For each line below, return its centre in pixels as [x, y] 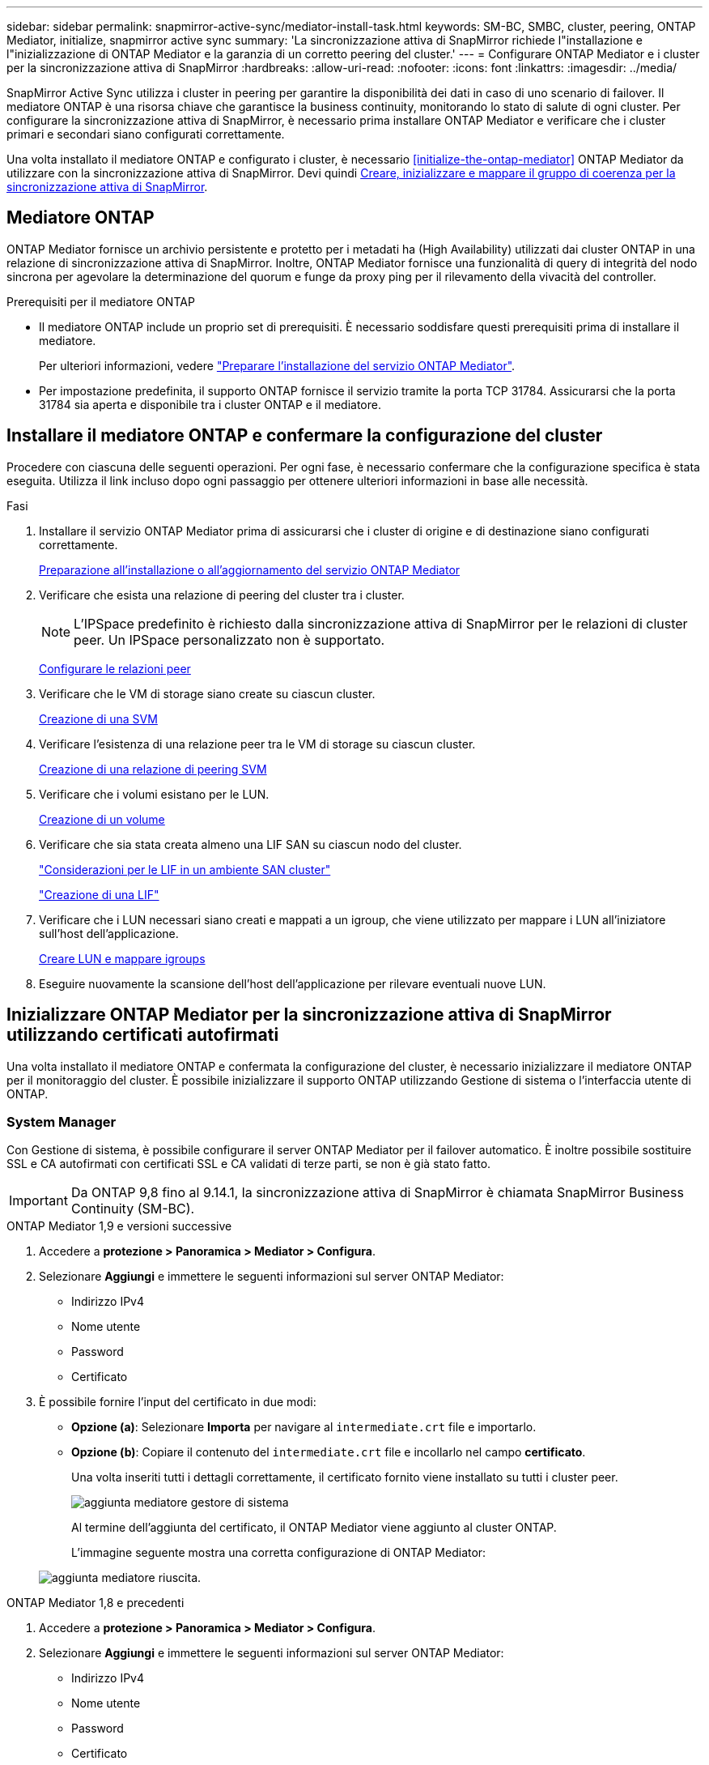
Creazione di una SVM [98, 718]
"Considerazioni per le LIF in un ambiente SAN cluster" [185, 869]
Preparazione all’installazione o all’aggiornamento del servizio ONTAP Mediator [250, 569]
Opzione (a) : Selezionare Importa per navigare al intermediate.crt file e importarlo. [304, 1427]
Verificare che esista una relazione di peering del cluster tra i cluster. [222, 595]
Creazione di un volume [102, 819]
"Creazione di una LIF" [99, 894]
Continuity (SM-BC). [133, 1209]
